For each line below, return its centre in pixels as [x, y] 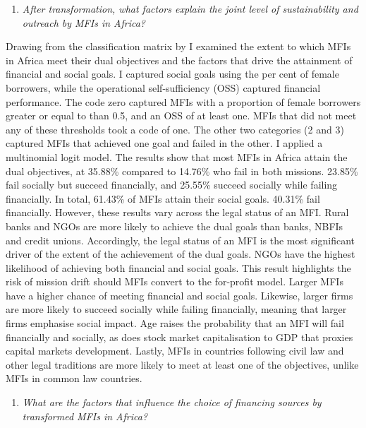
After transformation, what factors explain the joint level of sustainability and [190, 8]
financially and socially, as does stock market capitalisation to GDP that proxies [179, 337]
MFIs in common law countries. [74, 378]
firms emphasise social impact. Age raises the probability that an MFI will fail [175, 323]
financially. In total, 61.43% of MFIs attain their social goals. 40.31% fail [163, 198]
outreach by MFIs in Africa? [84, 22]
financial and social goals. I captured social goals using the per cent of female [172, 74]
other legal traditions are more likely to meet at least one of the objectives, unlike [182, 364]
